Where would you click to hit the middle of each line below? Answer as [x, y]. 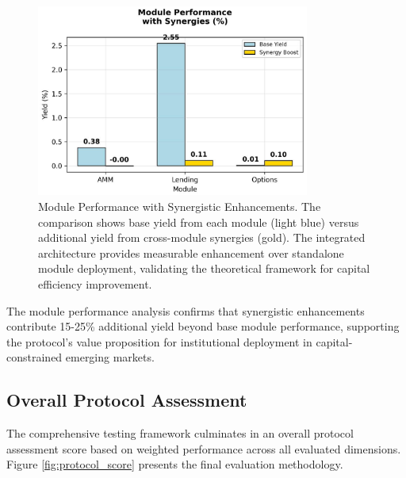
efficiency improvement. [95, 284]
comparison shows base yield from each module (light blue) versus [199, 222]
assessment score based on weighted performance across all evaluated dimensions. [204, 448]
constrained [34, 357]
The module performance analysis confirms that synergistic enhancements [186, 310]
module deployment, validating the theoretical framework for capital [204, 268]
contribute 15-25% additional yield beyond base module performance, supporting [203, 326]
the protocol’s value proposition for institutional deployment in [159, 341]
